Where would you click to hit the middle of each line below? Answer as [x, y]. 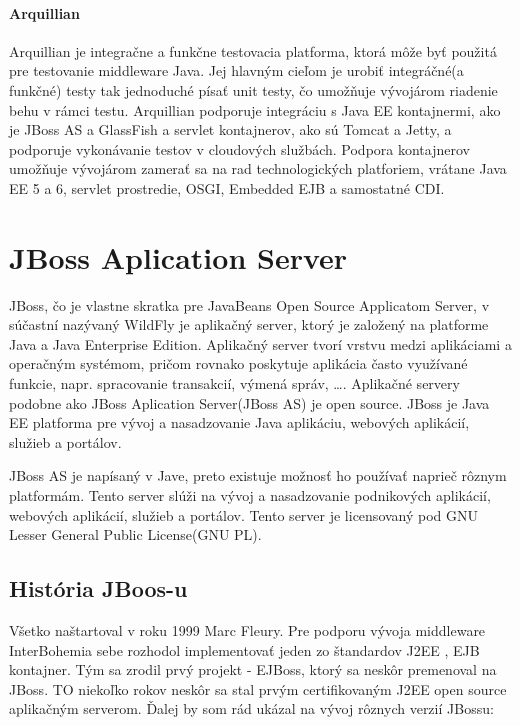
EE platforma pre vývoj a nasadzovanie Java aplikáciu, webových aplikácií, [239, 422]
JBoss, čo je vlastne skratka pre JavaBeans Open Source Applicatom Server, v [249, 304]
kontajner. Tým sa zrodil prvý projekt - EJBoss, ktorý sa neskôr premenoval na [253, 669]
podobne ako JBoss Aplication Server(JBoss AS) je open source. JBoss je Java [249, 402]
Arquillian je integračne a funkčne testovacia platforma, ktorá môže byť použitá [253, 50]
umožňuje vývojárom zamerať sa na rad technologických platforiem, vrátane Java [258, 168]
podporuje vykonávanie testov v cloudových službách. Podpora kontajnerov [239, 148]
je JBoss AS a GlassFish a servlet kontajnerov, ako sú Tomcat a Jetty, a [230, 129]
